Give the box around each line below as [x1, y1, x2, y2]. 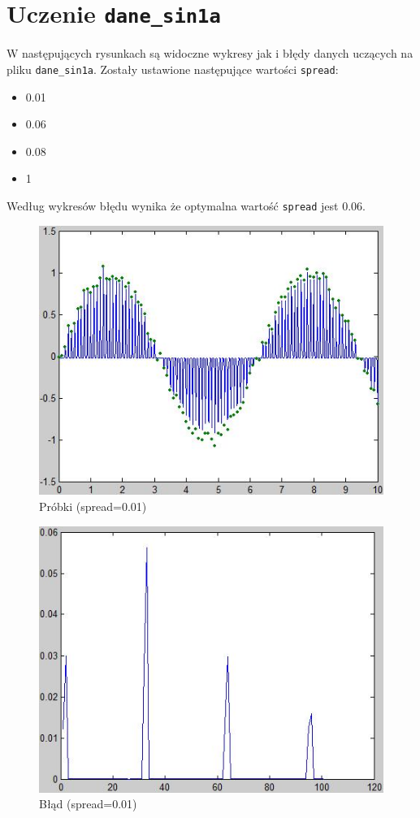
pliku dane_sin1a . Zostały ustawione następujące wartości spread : [6, 60, 339, 77]
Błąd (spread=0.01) [39, 795, 137, 812]
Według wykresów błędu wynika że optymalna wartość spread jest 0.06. [6, 197, 366, 214]
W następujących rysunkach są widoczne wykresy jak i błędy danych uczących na [6, 45, 414, 62]
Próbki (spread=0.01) [39, 497, 147, 514]
